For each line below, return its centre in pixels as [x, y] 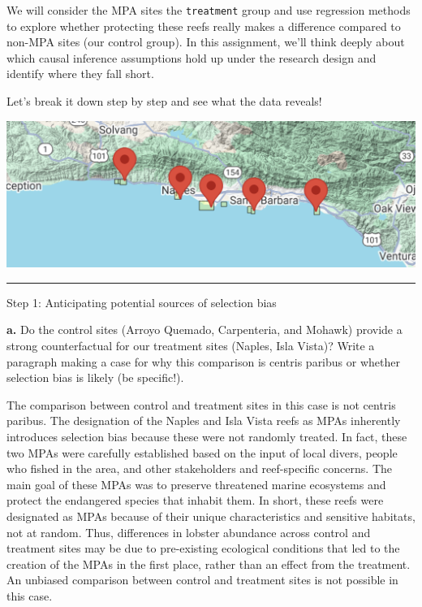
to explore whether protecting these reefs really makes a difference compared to [204, 26]
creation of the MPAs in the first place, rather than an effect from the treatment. [209, 564]
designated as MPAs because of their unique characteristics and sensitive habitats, [211, 516]
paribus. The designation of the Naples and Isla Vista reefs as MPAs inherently [204, 421]
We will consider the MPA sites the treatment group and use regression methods [209, 10]
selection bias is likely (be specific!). [95, 377]
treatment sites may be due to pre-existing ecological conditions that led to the [203, 548]
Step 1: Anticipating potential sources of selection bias [142, 302]
